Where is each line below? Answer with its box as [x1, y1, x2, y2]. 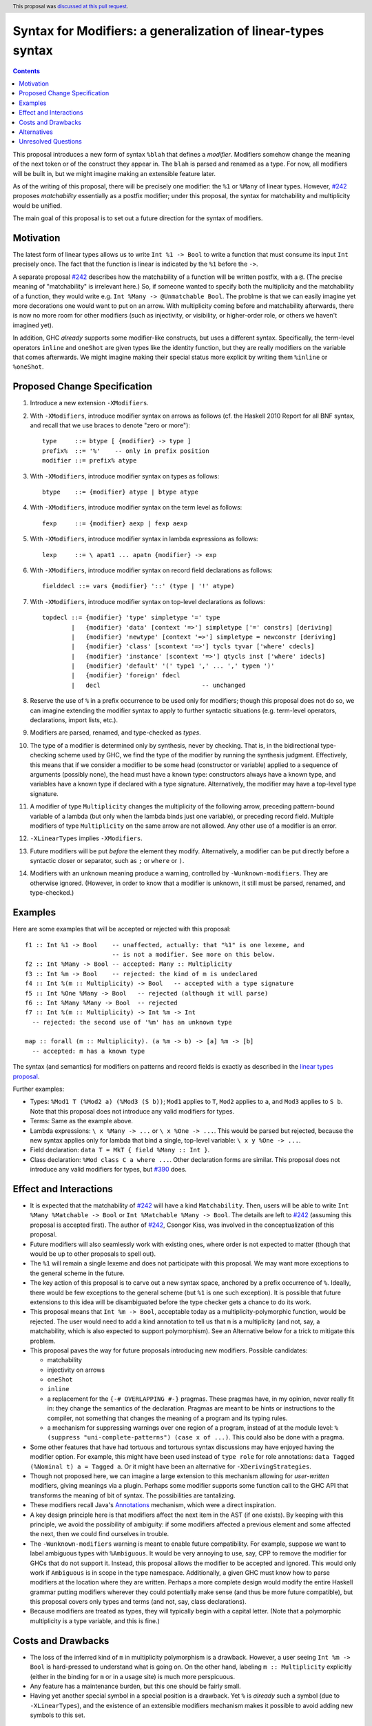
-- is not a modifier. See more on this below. [112, 950, 276, 958]
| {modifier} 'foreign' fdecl [71, 672, 180, 679]
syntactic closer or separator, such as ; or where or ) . [30, 857, 185, 865]
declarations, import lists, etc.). [30, 716, 118, 724]
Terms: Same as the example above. [30, 1117, 134, 1125]
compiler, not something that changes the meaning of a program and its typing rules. [47, 1414, 288, 1422]
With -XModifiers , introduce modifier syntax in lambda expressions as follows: [30, 535, 258, 543]
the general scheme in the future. [30, 1269, 125, 1277]
